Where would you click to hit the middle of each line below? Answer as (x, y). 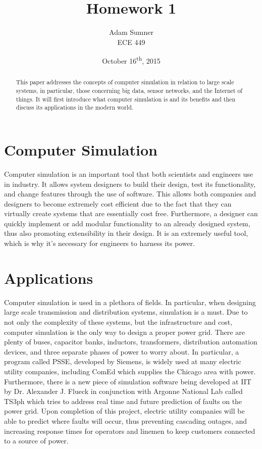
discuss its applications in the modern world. (75, 107)
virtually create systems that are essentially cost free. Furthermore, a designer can (131, 213)
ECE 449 (131, 42)
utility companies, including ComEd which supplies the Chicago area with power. (130, 371)
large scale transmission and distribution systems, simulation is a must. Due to (126, 312)
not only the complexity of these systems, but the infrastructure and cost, (118, 321)
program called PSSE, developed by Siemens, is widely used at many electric (123, 361)
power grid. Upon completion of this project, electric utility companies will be (124, 411)
